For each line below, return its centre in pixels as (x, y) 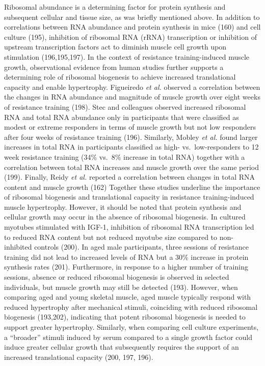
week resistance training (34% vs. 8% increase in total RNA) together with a (125, 156)
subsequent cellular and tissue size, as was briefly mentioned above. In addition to (132, 17)
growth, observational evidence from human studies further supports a (114, 67)
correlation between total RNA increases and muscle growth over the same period (132, 167)
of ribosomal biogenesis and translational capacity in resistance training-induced (129, 197)
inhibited (18, 247)
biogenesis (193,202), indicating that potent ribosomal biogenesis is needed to (125, 317)
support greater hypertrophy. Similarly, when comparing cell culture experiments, (131, 327)
